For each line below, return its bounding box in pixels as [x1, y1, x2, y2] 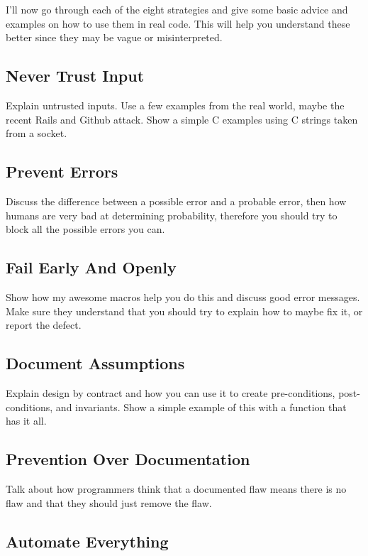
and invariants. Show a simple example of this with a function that [55, 399, 347, 414]
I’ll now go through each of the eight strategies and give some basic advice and [6, 2, 348, 16]
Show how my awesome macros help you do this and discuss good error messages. [6, 289, 360, 304]
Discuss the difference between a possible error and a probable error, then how [6, 193, 347, 208]
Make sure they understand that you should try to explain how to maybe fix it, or [6, 303, 363, 318]
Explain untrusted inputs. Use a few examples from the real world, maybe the [6, 97, 345, 112]
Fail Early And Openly [6, 256, 177, 278]
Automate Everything [6, 530, 169, 552]
